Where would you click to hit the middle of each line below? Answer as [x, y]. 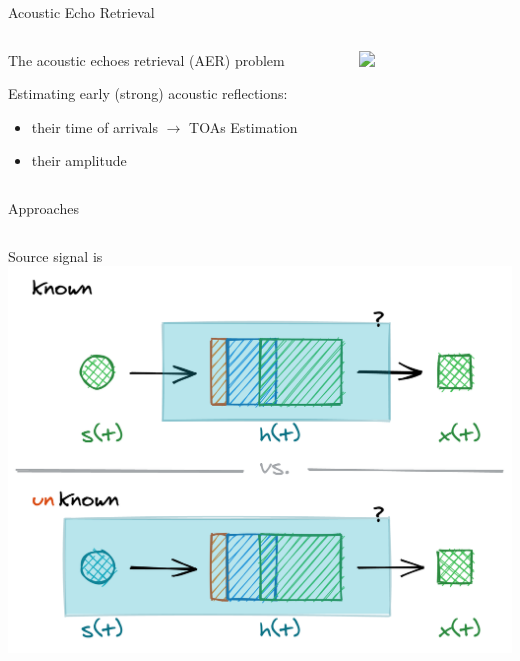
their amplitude [79, 160]
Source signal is [55, 255]
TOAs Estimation [243, 126]
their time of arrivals [94, 126]
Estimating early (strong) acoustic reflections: [148, 93]
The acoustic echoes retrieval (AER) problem [146, 59]
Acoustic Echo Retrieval [81, 12]
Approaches [43, 207]
